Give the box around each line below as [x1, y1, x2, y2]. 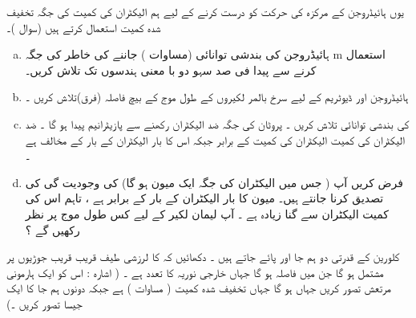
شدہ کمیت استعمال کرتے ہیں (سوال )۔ [6, 18, 161, 35]
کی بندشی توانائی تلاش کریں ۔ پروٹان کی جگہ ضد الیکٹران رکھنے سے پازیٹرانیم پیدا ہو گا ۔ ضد [25, 115, 410, 132]
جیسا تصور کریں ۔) [6, 295, 83, 312]
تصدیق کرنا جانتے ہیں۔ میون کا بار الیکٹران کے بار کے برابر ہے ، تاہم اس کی [25, 190, 384, 206]
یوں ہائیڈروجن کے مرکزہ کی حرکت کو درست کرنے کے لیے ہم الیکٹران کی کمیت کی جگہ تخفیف [6, 3, 404, 19]
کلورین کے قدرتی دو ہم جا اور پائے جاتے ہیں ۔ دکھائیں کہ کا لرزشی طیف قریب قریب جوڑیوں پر [6, 248, 400, 265]
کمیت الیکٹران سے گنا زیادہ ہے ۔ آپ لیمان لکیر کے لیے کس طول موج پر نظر [25, 205, 390, 222]
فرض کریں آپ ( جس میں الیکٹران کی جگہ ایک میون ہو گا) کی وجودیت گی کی [25, 173, 403, 190]
